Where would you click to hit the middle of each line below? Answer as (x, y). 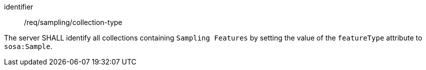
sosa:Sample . (28, 46)
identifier (19, 7)
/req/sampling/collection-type (73, 22)
